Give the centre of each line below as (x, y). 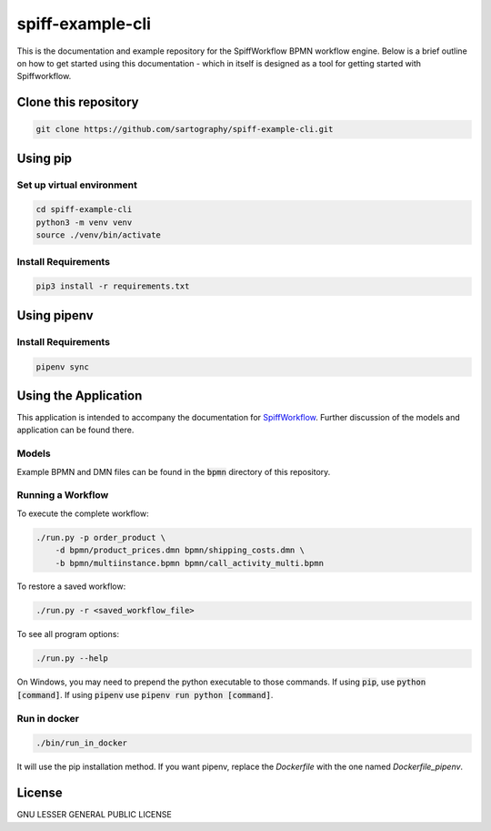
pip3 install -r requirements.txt (113, 286)
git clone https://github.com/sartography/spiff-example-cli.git (185, 129)
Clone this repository (78, 102)
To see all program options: (68, 634)
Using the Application (80, 395)
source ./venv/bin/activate (98, 235)
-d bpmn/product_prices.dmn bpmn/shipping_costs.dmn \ (180, 550)
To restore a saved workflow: (71, 586)
